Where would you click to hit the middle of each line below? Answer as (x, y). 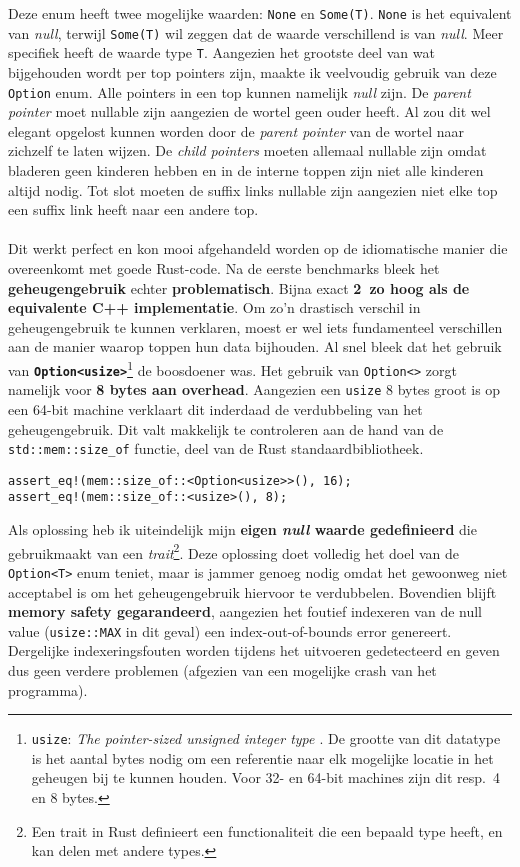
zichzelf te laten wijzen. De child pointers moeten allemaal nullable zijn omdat (247, 150)
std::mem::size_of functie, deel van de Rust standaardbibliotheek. (216, 448)
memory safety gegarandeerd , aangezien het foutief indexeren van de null (245, 611)
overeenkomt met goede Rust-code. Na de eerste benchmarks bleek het (224, 267)
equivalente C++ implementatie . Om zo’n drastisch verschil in (214, 307)
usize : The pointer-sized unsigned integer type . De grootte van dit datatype (266, 738)
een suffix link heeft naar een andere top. (133, 209)
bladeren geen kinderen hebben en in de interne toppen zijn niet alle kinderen (246, 170)
